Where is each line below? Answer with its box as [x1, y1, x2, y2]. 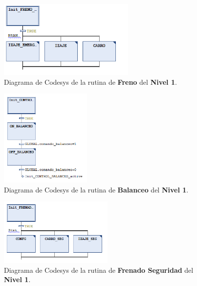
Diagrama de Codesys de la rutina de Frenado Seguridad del [4, 264, 194, 275]
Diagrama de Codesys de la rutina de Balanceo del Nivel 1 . [4, 184, 189, 194]
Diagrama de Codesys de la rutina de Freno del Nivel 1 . [4, 76, 177, 87]
